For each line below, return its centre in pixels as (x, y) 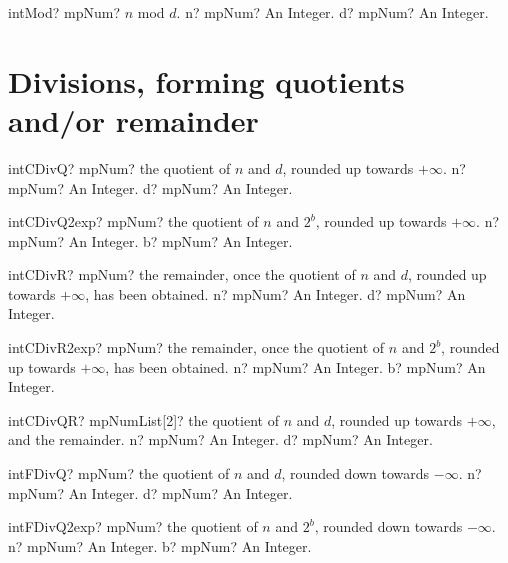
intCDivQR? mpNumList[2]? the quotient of (143, 419)
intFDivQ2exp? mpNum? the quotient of (133, 526)
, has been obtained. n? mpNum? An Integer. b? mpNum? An (295, 366)
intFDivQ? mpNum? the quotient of (119, 473)
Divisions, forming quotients (206, 80)
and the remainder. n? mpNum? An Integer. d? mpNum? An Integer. (220, 439)
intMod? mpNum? (64, 12)
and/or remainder (133, 119)
